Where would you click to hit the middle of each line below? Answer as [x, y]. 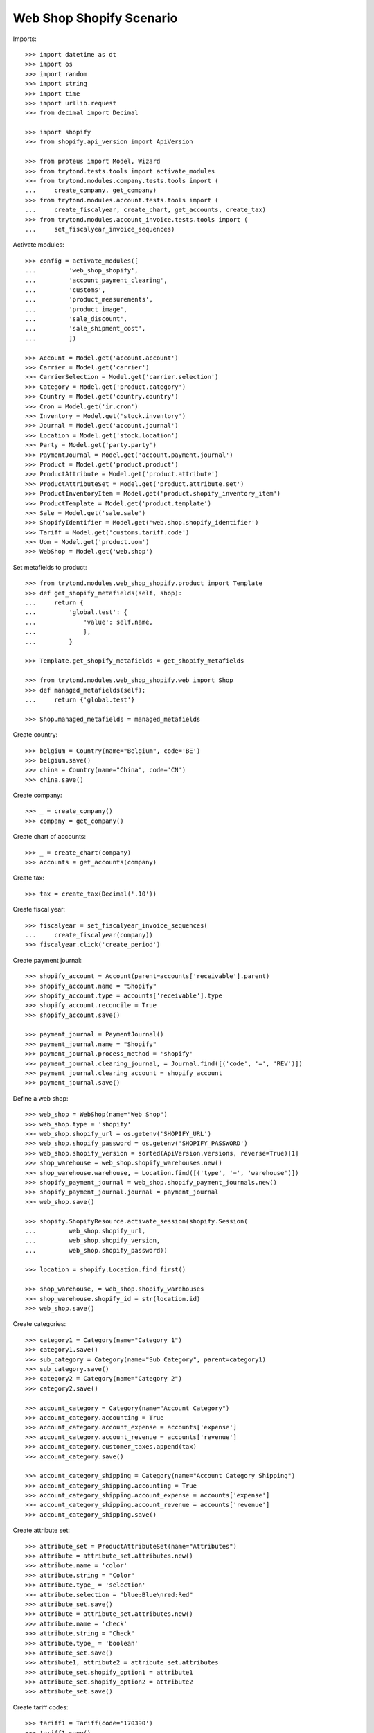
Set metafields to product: [50, 567]
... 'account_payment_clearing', [96, 280]
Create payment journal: [47, 960]
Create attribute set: [42, 1530]
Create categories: [39, 1324]
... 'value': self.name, [89, 622]
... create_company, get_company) [91, 190]
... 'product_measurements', [89, 299]
